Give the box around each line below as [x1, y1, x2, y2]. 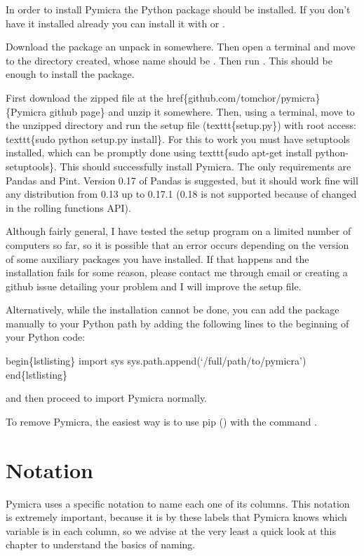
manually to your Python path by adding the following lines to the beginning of [6, 316, 349, 330]
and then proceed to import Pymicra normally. [6, 391, 207, 405]
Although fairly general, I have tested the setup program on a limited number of [6, 224, 351, 238]
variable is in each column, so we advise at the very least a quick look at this [6, 523, 336, 538]
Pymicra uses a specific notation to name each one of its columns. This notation [6, 496, 350, 510]
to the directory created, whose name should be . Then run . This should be [6, 53, 332, 67]
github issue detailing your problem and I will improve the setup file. [6, 278, 302, 293]
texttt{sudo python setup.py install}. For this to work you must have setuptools [6, 131, 350, 146]
